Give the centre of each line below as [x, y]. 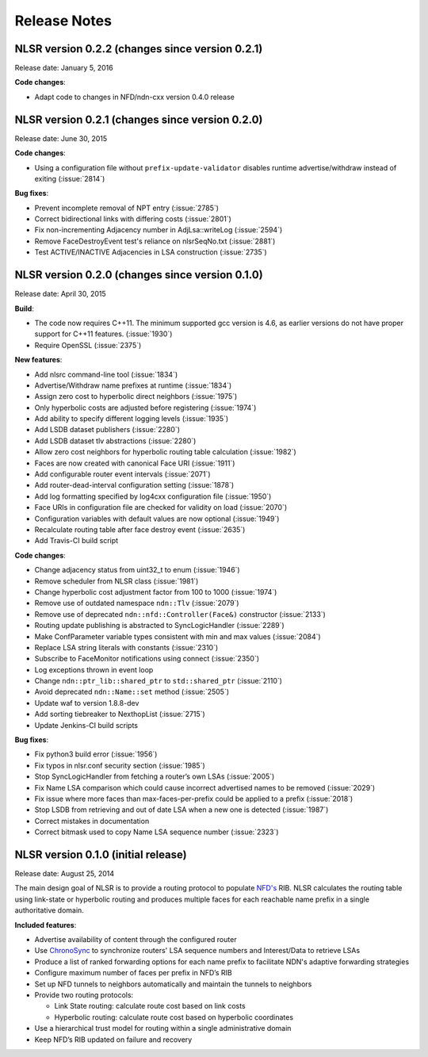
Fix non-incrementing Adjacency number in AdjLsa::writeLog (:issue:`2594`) [159, 230]
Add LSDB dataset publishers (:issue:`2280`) [107, 430]
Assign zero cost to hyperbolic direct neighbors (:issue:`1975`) [136, 396]
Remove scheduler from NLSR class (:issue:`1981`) [117, 581]
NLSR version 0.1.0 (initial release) [101, 854]
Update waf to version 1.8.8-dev [87, 703]
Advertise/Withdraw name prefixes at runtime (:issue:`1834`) [133, 385]
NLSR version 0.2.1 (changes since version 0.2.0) [139, 119]
